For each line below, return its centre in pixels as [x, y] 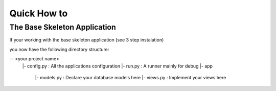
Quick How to [39, 13]
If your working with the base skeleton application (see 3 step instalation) [87, 40]
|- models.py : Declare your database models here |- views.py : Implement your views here [131, 77]
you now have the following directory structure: [59, 49]
